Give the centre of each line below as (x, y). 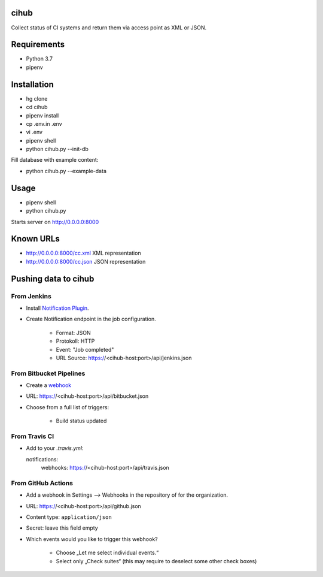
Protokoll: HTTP (75, 341)
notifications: (42, 459)
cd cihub (37, 107)
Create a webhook (49, 385)
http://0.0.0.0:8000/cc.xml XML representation (83, 253)
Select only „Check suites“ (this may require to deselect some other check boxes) (156, 561)
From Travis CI (33, 436)
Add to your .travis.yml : (55, 448)
